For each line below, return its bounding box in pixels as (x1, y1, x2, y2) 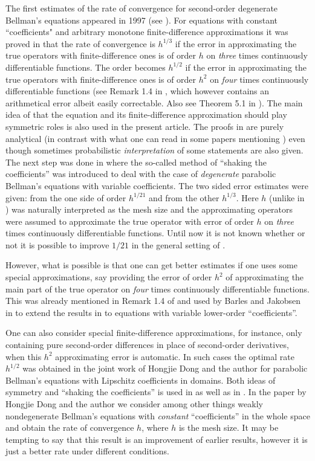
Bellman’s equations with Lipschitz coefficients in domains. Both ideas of (5, 373, 276, 386)
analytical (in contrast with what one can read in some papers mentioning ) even (5, 132, 305, 144)
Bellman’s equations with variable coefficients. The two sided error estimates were (5, 179, 308, 192)
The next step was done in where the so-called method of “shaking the (5, 155, 267, 168)
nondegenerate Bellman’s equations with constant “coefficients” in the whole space (5, 409, 310, 422)
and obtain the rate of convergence (5, 421, 134, 434)
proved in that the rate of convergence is (5, 37, 155, 50)
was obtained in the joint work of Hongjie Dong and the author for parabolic (22, 362, 308, 375)
